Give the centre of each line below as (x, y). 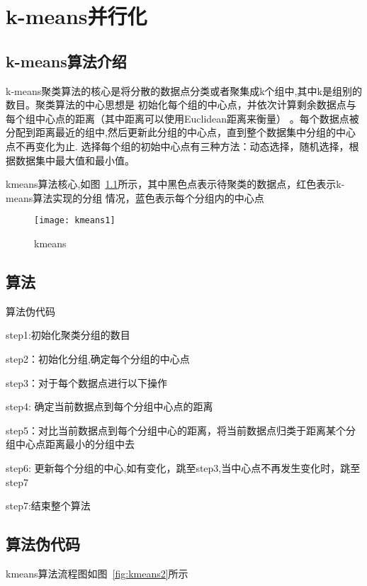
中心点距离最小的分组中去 (75, 444)
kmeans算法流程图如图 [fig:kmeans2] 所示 (97, 573)
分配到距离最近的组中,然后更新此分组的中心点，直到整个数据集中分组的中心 (181, 132)
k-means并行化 (77, 16)
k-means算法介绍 (66, 61)
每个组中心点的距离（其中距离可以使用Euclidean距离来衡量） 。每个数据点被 (182, 118)
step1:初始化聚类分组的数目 (68, 335)
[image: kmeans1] (75, 221)
